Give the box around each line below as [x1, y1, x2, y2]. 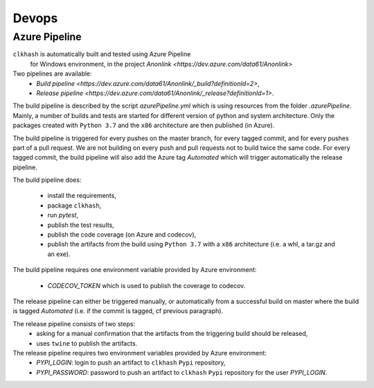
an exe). [47, 250, 71, 258]
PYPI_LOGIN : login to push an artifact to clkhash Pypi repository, [36, 358, 226, 367]
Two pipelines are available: [12, 69, 93, 78]
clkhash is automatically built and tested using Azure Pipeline [12, 50, 191, 58]
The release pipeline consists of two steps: [12, 319, 135, 328]
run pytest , [47, 211, 79, 219]
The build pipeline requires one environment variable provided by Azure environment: [12, 266, 257, 274]
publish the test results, [47, 221, 114, 229]
